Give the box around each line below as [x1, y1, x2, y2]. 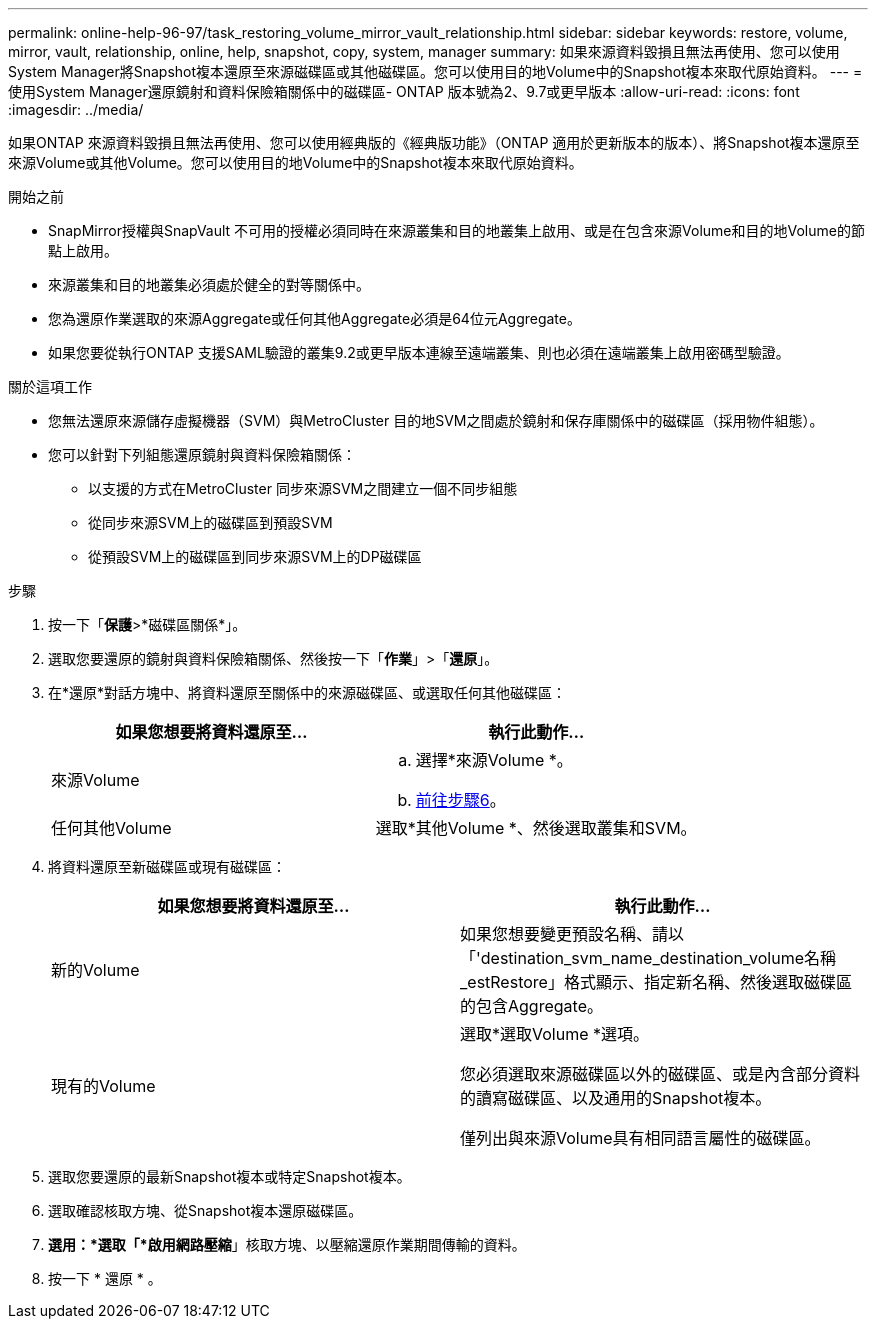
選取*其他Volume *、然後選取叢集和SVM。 [375, 818, 697, 838]
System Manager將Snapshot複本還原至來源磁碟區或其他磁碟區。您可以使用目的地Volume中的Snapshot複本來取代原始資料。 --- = [8, 63, 863, 80]
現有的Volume [51, 1076, 156, 1096]
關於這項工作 [8, 378, 92, 395]
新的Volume [51, 960, 140, 980]
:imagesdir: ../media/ [8, 101, 144, 118]
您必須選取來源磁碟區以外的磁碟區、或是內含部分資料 [460, 1064, 861, 1084]
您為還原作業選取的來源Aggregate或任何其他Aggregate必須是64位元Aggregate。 [48, 310, 581, 327]
